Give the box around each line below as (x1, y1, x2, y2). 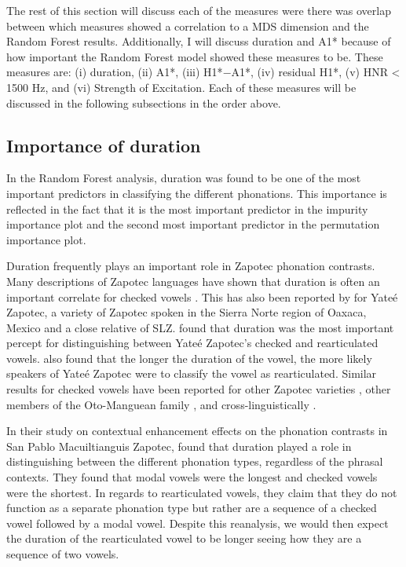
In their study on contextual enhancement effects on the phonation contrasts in (6, 423, 388, 439)
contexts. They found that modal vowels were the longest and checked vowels (6, 469, 378, 485)
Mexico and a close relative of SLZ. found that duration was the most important (6, 319, 394, 335)
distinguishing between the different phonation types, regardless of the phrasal (6, 453, 383, 470)
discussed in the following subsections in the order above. (6, 94, 281, 111)
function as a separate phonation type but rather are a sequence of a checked (6, 499, 377, 516)
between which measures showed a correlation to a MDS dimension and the (6, 17, 369, 34)
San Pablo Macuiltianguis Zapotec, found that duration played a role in (6, 437, 352, 454)
